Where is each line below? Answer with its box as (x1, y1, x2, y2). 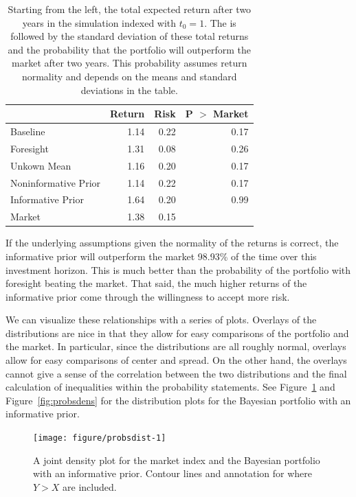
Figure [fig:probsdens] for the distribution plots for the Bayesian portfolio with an (5, 393, 351, 407)
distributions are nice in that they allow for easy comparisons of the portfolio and (5, 325, 349, 340)
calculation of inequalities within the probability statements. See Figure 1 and (5, 380, 335, 394)
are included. (63, 479, 117, 494)
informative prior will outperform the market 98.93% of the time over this (5, 248, 317, 263)
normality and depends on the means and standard (21, 69, 237, 83)
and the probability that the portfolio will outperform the (8, 42, 251, 56)
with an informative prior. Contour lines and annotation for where (33, 466, 312, 481)
